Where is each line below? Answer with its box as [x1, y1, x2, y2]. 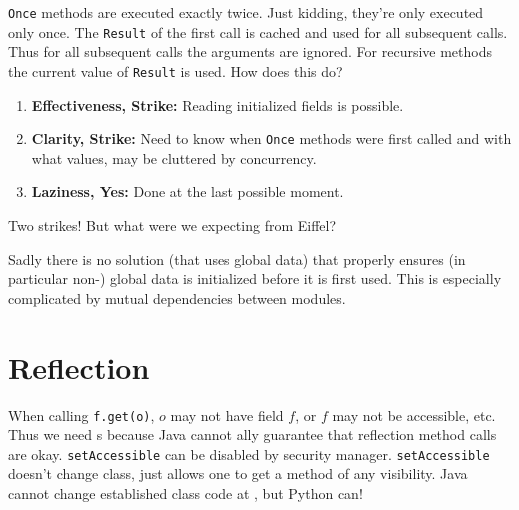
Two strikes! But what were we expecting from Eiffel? [8, 215, 337, 235]
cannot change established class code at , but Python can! [8, 483, 363, 503]
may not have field [170, 404, 284, 425]
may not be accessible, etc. [332, 404, 496, 425]
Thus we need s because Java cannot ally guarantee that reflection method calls [8, 424, 497, 445]
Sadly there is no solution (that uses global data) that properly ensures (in [8, 248, 466, 269]
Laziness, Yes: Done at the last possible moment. [31, 181, 344, 202]
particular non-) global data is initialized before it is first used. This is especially [8, 268, 502, 289]
